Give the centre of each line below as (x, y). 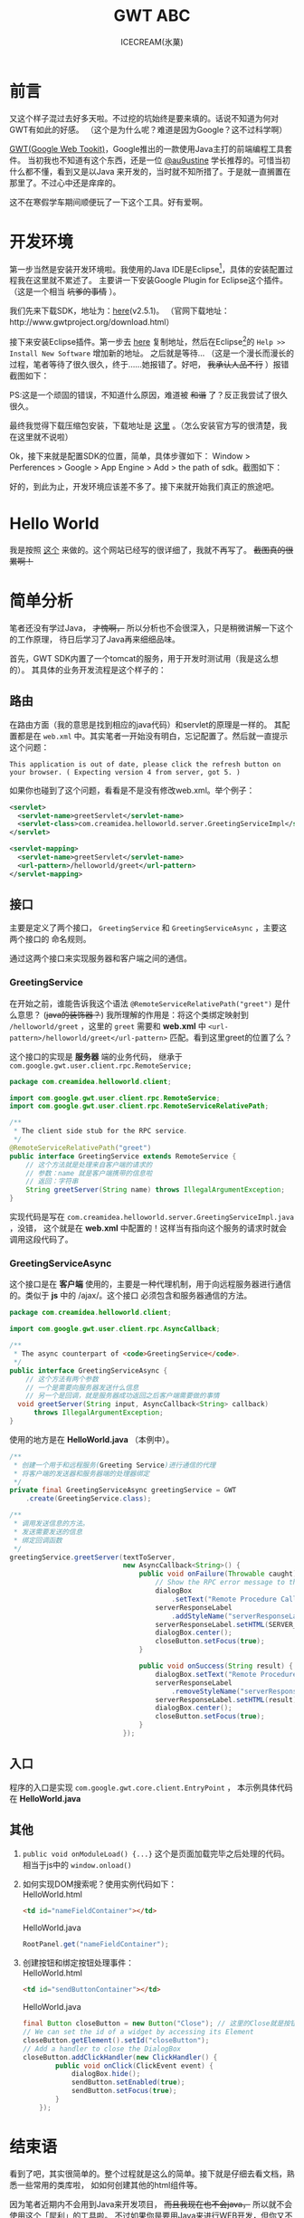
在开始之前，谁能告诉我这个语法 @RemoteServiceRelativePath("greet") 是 (146, 1003)
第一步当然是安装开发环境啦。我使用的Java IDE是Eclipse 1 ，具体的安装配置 (147, 268)
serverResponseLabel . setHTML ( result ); (228, 1699)
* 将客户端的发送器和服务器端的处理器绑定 (81, 1473)
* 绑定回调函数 (38, 1540)
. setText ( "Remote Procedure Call (234, 1599)
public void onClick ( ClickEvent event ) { (135, 2066)
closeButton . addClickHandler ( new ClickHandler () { (120, 2057)
